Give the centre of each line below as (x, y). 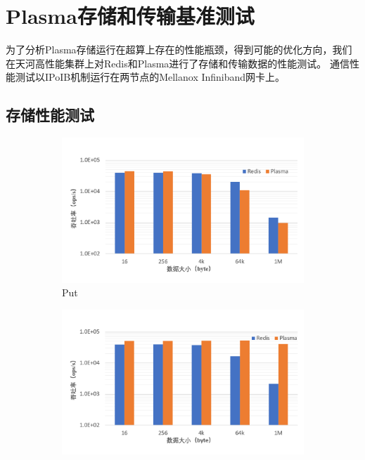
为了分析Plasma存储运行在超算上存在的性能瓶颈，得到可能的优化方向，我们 (179, 50)
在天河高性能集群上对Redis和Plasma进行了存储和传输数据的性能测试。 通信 (178, 63)
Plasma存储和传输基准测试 (130, 16)
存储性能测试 (50, 115)
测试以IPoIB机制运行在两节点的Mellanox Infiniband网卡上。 (150, 77)
